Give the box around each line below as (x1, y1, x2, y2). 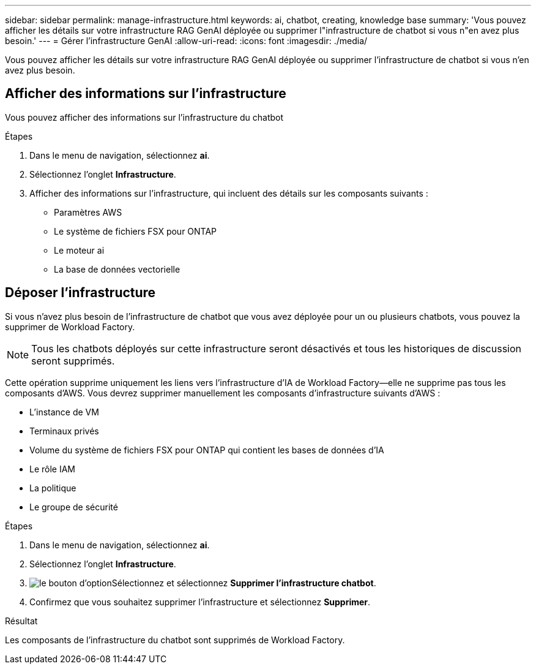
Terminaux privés (29, 425, 99, 436)
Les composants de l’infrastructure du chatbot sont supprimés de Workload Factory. (5, 634, 345, 645)
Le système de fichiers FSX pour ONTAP (54, 225, 217, 236)
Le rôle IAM (29, 463, 76, 474)
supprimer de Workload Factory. (5, 321, 135, 332)
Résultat (5, 615, 38, 626)
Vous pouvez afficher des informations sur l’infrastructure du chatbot (5, 112, 284, 123)
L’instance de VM (29, 406, 99, 417)
